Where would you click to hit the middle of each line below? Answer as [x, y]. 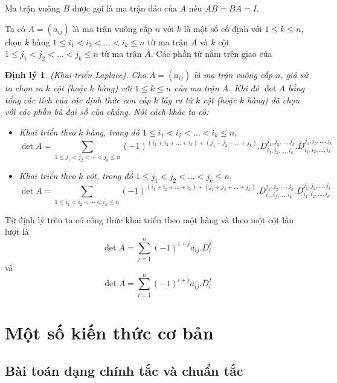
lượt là [17, 231]
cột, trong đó [109, 176]
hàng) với [114, 87]
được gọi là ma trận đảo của [124, 8]
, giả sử [294, 74]
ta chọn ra [24, 87]
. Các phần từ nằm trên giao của [211, 54]
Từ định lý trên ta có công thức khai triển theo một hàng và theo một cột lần [149, 219]
